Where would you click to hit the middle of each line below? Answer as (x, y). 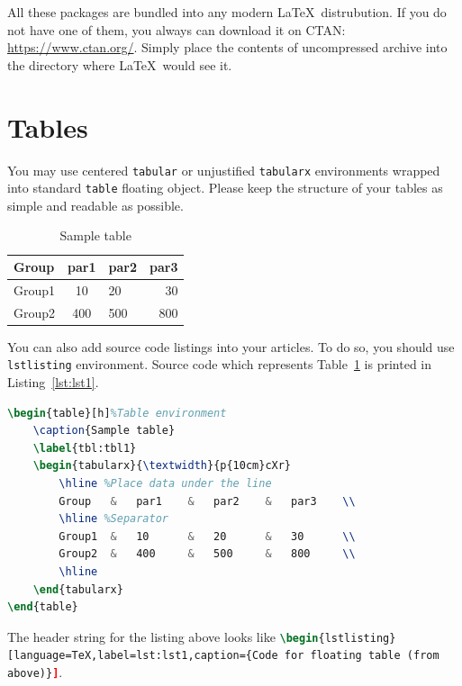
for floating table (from (362, 656)
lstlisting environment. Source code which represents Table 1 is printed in (220, 364)
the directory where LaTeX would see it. (120, 64)
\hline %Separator (113, 519)
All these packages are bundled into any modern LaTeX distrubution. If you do (227, 12)
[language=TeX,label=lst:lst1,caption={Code (143, 656)
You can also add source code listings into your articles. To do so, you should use (231, 346)
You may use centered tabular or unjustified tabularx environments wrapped (224, 170)
